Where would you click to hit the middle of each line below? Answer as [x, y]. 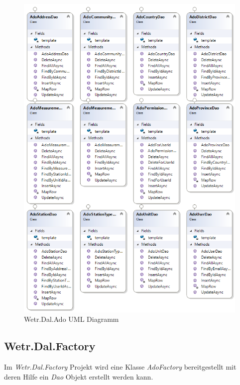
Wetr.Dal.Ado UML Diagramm [71, 319]
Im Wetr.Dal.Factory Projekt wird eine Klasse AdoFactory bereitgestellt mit [120, 367]
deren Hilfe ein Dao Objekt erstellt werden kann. [79, 376]
